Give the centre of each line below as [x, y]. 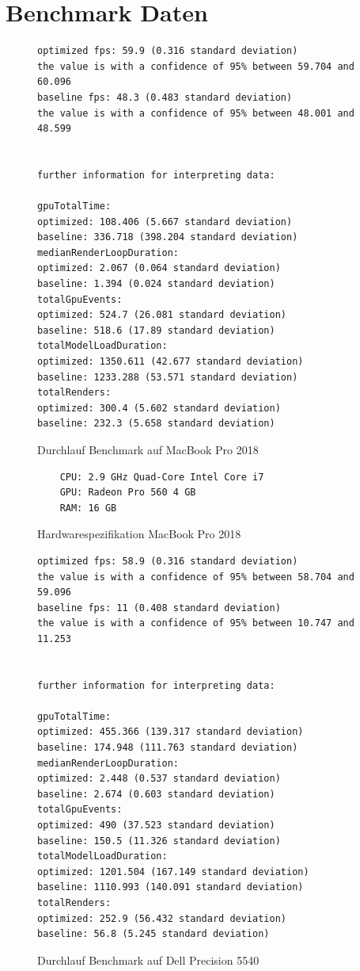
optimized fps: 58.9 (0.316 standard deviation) [168, 561]
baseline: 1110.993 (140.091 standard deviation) [171, 887]
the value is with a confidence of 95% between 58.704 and [196, 577]
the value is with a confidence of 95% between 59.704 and [196, 66]
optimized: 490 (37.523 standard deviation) [156, 826]
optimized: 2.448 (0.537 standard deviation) [159, 779]
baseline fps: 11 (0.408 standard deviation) [159, 608]
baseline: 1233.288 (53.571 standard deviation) [168, 377]
